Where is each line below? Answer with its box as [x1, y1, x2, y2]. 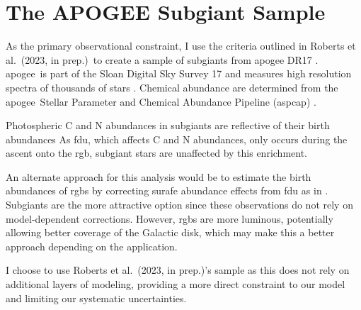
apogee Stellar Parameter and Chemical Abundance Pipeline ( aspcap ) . [6, 94, 316, 109]
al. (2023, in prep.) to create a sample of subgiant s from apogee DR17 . [6, 52, 319, 67]
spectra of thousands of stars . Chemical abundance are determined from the [6, 79, 338, 94]
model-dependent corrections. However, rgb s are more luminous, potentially [6, 211, 333, 226]
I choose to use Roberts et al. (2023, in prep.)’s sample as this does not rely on [6, 262, 350, 277]
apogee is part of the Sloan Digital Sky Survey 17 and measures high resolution [6, 66, 352, 81]
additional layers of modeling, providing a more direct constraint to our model [6, 277, 345, 292]
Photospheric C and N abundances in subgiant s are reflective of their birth [6, 118, 330, 133]
